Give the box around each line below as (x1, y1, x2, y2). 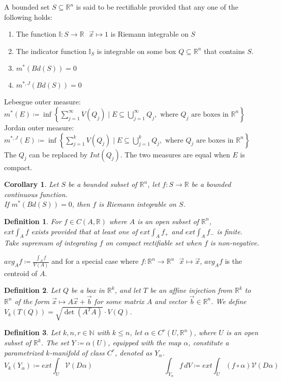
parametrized (4, 347, 44, 358)
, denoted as (114, 347, 152, 358)
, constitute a (188, 337, 229, 348)
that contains (204, 45, 245, 56)
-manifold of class (49, 347, 105, 358)
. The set (41, 337, 69, 348)
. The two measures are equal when (120, 149, 230, 159)
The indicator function (16, 45, 86, 56)
